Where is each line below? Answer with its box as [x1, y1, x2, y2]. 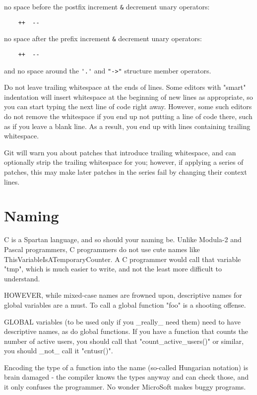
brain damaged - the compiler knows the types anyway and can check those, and [4, 372, 249, 382]
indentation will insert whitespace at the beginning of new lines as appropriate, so [4, 91, 253, 102]
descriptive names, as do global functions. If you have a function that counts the [4, 326, 248, 336]
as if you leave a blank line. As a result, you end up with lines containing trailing [4, 121, 251, 131]
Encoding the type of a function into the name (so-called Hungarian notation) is [4, 362, 248, 372]
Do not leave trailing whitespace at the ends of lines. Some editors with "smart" [4, 82, 246, 92]
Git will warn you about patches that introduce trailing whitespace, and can [4, 147, 236, 157]
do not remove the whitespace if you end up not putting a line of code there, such [4, 111, 253, 122]
